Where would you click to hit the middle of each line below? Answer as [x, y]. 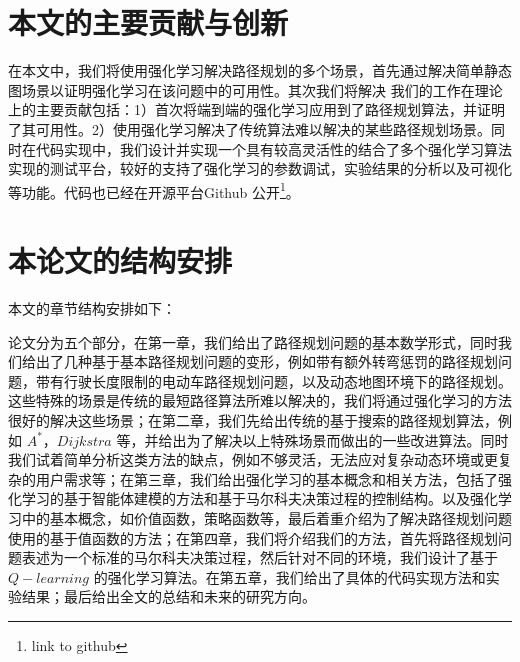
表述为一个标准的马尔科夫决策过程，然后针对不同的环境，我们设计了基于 [259, 557]
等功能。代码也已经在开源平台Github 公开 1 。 [154, 190]
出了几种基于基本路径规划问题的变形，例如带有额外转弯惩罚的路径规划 [266, 361]
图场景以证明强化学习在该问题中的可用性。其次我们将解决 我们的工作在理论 [255, 89]
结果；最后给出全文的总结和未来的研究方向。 [168, 596]
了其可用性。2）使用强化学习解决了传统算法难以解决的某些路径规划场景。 [249, 128]
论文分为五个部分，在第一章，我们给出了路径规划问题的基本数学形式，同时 [253, 341]
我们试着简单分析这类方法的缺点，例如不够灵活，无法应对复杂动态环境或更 [253, 459]
